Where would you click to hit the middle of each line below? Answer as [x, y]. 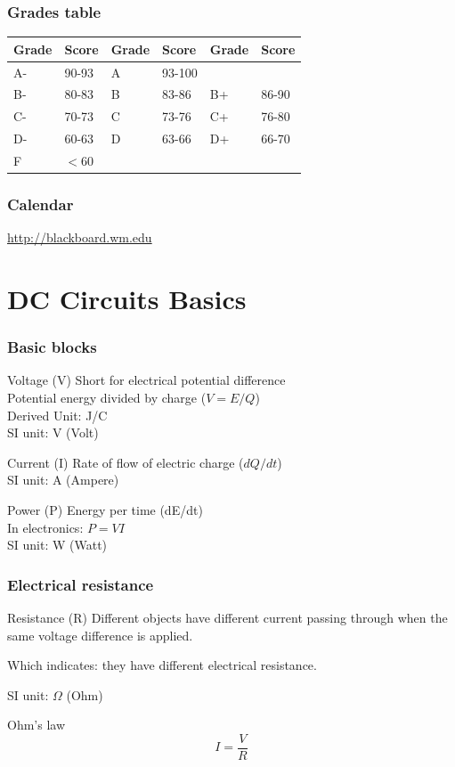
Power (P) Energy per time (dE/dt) [105, 510]
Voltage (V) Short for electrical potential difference [146, 380]
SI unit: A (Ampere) [63, 480]
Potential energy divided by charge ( [107, 398]
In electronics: [45, 527]
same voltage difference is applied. [100, 635]
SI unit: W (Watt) [57, 545]
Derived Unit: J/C [57, 415]
